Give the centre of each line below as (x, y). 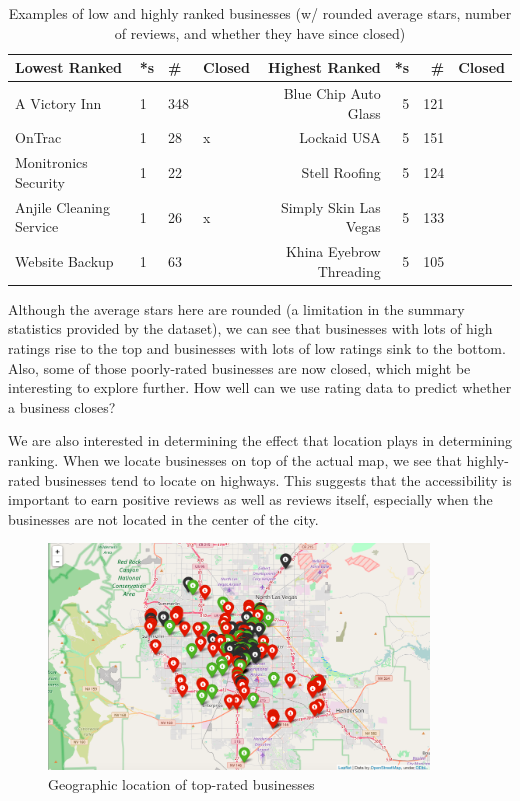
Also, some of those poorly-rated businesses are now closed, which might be (239, 367)
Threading (349, 270)
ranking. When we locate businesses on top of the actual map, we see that (235, 460)
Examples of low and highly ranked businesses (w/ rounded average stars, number (260, 13)
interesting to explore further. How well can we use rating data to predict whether (260, 387)
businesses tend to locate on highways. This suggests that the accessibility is (278, 479)
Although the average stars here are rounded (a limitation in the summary (236, 308)
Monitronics (51, 162)
